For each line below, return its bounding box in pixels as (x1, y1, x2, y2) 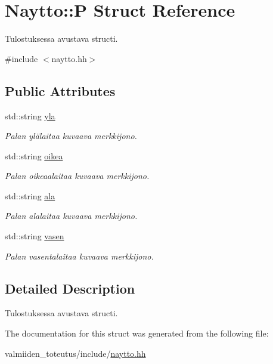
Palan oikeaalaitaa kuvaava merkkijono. (5, 169, 150, 182)
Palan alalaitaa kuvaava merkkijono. (5, 209, 138, 222)
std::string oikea (5, 149, 63, 162)
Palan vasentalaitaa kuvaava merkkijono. (5, 249, 154, 262)
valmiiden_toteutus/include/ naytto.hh (5, 347, 146, 359)
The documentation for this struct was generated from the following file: (5, 327, 269, 340)
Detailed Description (5, 279, 135, 297)
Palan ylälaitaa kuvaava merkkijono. (5, 129, 137, 142)
